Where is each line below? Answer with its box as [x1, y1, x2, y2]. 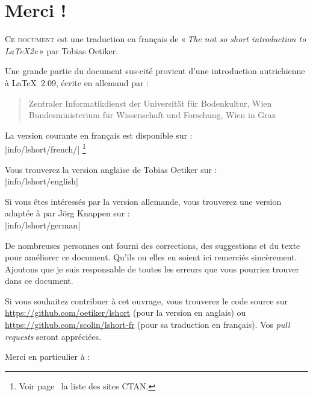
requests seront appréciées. [5, 330, 102, 342]
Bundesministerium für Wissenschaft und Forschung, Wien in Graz [28, 108, 276, 121]
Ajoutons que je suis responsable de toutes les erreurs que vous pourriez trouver [5, 262, 300, 275]
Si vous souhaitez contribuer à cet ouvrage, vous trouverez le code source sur [5, 294, 288, 307]
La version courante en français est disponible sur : [5, 128, 193, 141]
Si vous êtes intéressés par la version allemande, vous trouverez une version [5, 195, 282, 207]
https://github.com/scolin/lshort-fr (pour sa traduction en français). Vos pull [5, 318, 290, 331]
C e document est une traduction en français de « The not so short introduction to [5, 33, 306, 45]
